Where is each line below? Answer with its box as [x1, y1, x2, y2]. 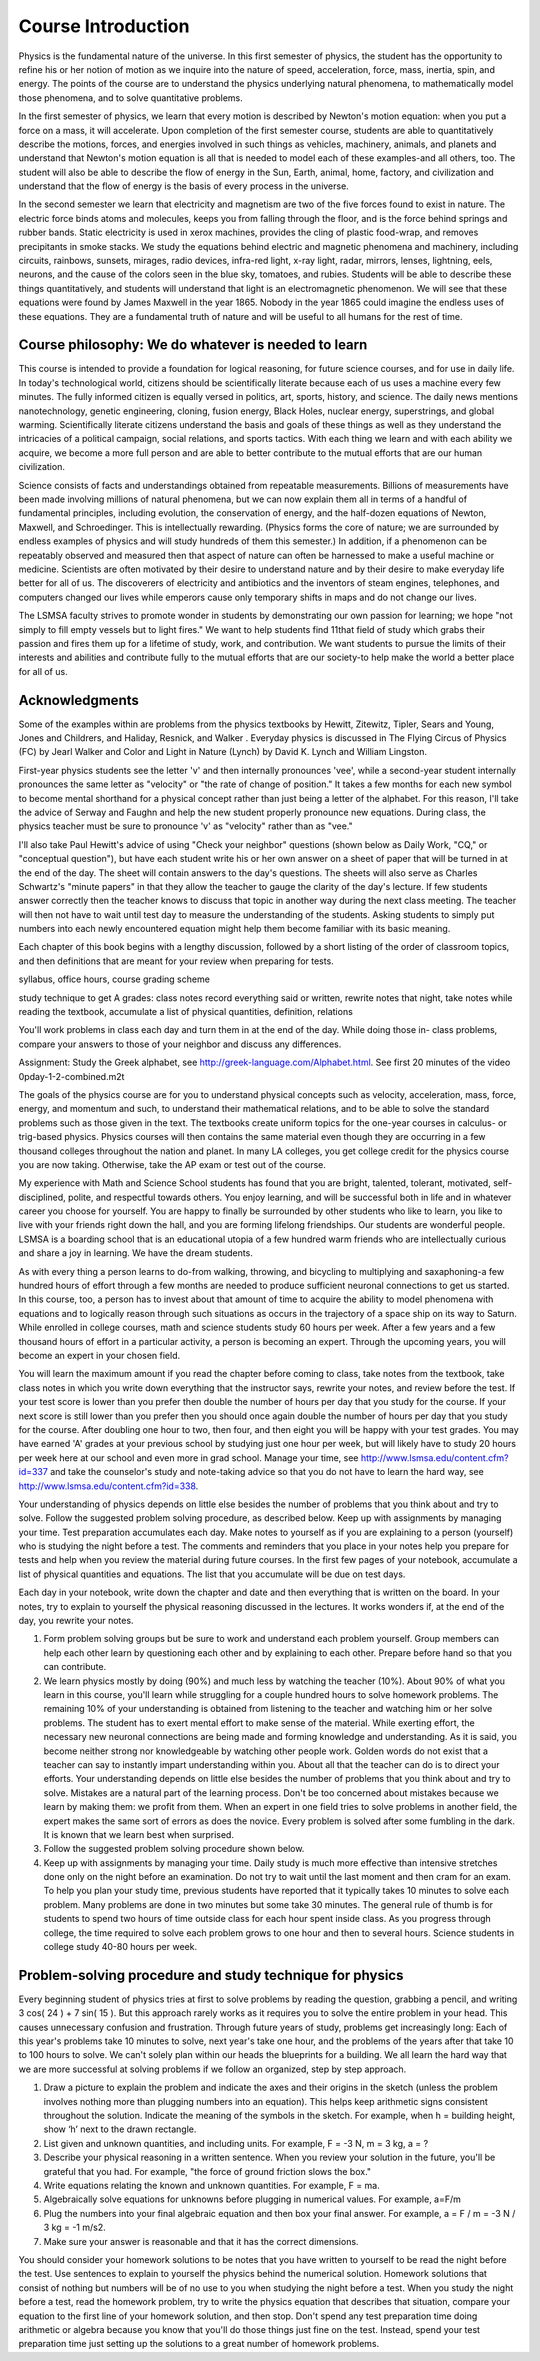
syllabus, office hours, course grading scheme [18, 973, 210, 985]
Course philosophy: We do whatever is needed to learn [18, 336, 368, 354]
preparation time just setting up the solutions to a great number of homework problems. [18, 2338, 380, 2350]
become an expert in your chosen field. [18, 1350, 181, 1361]
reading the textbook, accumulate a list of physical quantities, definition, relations [18, 1006, 354, 1018]
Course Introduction [18, 15, 190, 37]
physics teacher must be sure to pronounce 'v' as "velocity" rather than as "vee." [18, 820, 354, 832]
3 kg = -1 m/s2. [43, 2221, 107, 2234]
